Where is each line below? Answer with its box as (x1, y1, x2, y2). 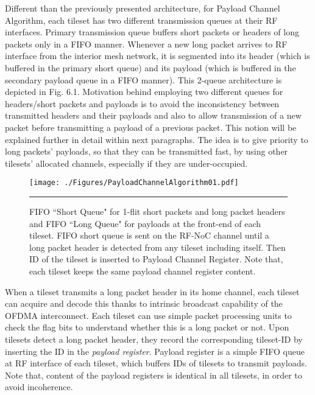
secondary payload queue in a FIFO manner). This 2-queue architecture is (5, 73, 282, 86)
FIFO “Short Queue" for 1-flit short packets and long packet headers (29, 204, 285, 217)
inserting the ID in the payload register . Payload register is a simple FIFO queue (5, 344, 305, 357)
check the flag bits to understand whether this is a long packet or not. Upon (5, 321, 289, 334)
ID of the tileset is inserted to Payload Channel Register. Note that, (29, 253, 283, 265)
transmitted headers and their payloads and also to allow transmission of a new (5, 109, 302, 122)
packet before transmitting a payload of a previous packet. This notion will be (5, 121, 297, 133)
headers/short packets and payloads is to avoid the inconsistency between (5, 97, 280, 110)
